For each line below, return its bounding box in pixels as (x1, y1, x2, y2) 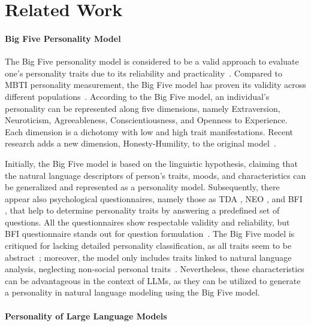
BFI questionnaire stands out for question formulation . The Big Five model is (5, 227, 295, 240)
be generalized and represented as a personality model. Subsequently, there (5, 181, 280, 193)
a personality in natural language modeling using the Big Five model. (5, 286, 260, 298)
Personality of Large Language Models (5, 309, 167, 322)
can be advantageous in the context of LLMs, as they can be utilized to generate (5, 274, 301, 287)
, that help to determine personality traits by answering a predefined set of (5, 204, 280, 217)
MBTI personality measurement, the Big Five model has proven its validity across (5, 78, 306, 91)
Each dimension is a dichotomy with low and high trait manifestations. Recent (5, 125, 294, 138)
